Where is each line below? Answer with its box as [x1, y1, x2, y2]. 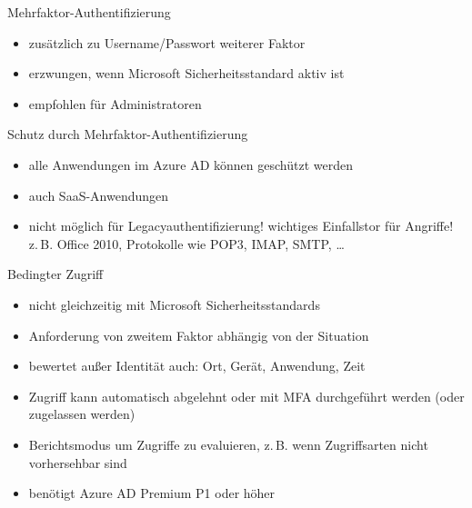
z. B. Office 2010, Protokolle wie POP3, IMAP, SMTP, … [28, 234, 345, 253]
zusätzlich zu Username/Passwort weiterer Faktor [28, 33, 306, 52]
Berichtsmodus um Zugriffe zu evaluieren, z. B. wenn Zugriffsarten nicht [28, 434, 428, 453]
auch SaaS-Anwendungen [28, 185, 169, 204]
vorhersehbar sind [28, 453, 127, 472]
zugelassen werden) [28, 404, 136, 423]
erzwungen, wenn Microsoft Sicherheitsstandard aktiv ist [28, 64, 345, 83]
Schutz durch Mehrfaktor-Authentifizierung [7, 125, 248, 144]
